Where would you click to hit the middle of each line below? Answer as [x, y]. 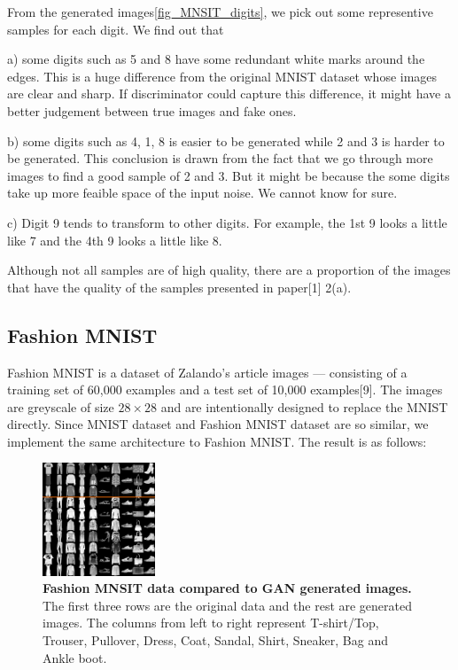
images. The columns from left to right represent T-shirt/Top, [211, 623]
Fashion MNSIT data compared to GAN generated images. [227, 588]
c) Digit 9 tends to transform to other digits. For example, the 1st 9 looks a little [227, 222]
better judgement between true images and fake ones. [152, 110]
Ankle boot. [75, 657]
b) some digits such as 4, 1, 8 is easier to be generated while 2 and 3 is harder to [226, 140]
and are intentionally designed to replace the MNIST [304, 406]
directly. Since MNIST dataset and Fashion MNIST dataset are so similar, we [218, 424]
